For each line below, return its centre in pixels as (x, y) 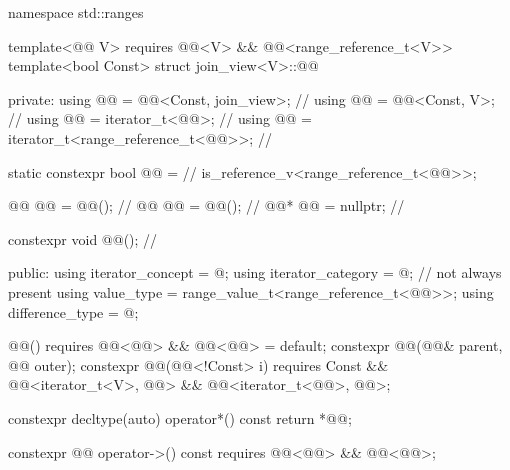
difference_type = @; (73, 311)
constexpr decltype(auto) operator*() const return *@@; (180, 417)
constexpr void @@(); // (83, 238)
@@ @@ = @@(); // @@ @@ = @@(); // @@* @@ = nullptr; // (206, 205)
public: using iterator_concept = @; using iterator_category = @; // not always (255, 272)
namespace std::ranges (76, 12)
